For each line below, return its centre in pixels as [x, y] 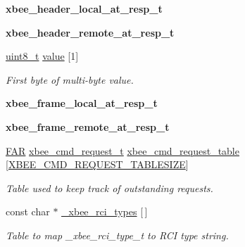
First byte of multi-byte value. [70, 79]
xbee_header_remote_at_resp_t [90, 32]
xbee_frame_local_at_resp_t [82, 103]
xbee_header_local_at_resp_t [84, 8]
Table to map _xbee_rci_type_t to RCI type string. [117, 235]
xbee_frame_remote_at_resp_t [88, 126]
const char [28, 211]
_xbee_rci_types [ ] [105, 211]
